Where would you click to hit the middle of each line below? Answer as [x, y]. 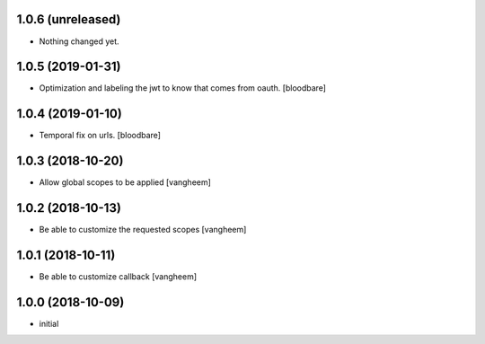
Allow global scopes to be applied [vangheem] [125, 182]
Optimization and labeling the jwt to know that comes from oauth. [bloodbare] [183, 88]
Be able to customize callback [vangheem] [118, 277]
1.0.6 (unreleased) [69, 19]
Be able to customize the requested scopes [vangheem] [143, 230]
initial [49, 323]
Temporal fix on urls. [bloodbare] [100, 136]
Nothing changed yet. [79, 41]
